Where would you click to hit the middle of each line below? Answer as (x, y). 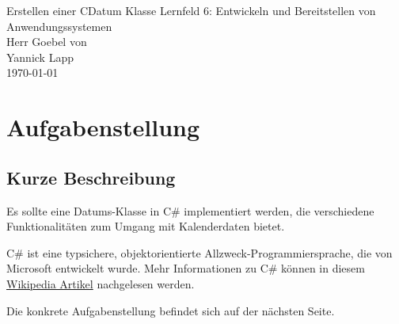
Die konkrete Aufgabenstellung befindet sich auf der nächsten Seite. (171, 310)
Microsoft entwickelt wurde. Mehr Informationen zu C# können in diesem (186, 268)
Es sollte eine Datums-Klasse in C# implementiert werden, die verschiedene (190, 210)
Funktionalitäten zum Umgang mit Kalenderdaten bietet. (146, 226)
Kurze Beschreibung (91, 177)
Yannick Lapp (40, 57)
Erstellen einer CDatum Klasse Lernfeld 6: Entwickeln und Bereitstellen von (191, 10)
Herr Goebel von (47, 42)
